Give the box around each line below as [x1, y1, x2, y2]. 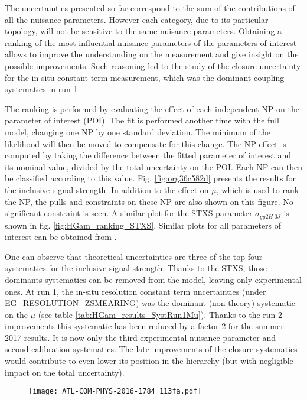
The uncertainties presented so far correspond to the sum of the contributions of [5, 2, 295, 14]
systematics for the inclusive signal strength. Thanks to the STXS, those [5, 262, 267, 274]
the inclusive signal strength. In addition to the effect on [5, 183, 209, 196]
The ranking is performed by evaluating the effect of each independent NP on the [5, 102, 299, 115]
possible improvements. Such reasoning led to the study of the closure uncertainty [5, 59, 301, 71]
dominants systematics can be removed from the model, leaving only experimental [5, 273, 302, 285]
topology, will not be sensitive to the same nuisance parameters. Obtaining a [5, 25, 282, 37]
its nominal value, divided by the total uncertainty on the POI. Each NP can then [5, 160, 302, 173]
